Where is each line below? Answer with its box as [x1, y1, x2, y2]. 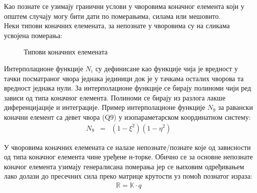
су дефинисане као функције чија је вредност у [95, 63, 238, 73]
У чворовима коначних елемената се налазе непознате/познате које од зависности [4, 142, 251, 152]
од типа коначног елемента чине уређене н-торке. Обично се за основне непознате [4, 151, 253, 162]
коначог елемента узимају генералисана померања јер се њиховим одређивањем [4, 161, 244, 171]
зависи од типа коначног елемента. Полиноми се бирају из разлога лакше [4, 92, 226, 102]
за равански [218, 102, 253, 112]
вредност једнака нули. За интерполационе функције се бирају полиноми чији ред [4, 83, 251, 93]
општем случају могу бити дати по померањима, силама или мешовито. [4, 10, 221, 21]
